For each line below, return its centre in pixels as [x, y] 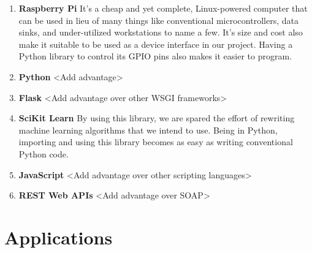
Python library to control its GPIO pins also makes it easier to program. [155, 56]
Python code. [44, 153]
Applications [59, 237]
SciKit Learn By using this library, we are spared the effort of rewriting [157, 118]
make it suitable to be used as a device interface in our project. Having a [156, 44]
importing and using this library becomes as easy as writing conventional [156, 142]
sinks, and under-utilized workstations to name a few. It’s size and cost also [161, 32]
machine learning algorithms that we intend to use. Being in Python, [148, 130]
